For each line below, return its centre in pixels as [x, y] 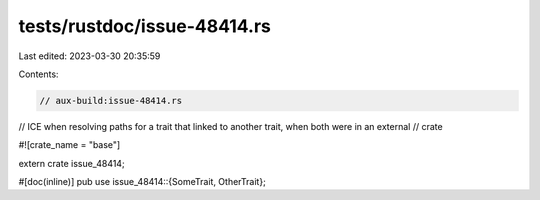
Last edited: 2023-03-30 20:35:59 [89, 56]
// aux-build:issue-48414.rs [111, 100]
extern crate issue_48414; [71, 163]
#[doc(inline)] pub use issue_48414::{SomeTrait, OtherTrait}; [142, 182]
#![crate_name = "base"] [69, 145]
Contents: [38, 74]
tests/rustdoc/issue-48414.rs [145, 26]
